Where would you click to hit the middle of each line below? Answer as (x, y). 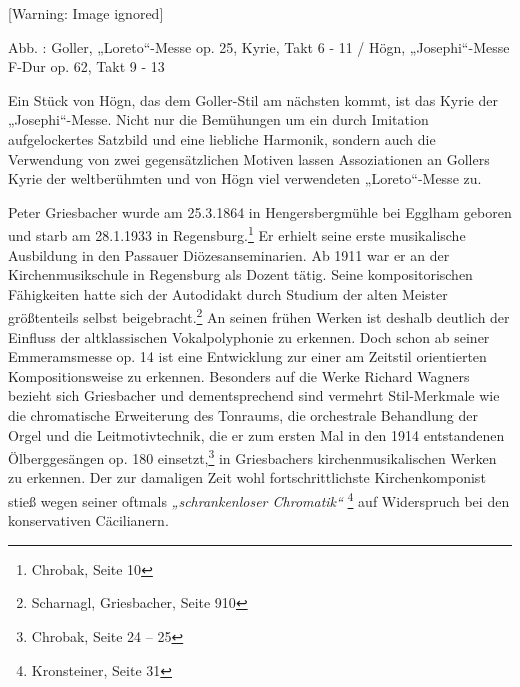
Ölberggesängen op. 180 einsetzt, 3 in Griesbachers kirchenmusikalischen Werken (252, 456)
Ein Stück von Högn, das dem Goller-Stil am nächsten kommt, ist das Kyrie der (253, 99)
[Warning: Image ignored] (86, 13)
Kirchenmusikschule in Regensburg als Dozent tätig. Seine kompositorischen (240, 274)
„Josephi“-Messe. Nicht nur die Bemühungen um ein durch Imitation (218, 119)
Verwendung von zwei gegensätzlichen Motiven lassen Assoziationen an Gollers (249, 158)
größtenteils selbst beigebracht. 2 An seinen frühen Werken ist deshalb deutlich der (259, 316)
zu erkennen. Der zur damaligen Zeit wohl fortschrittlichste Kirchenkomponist (247, 477)
